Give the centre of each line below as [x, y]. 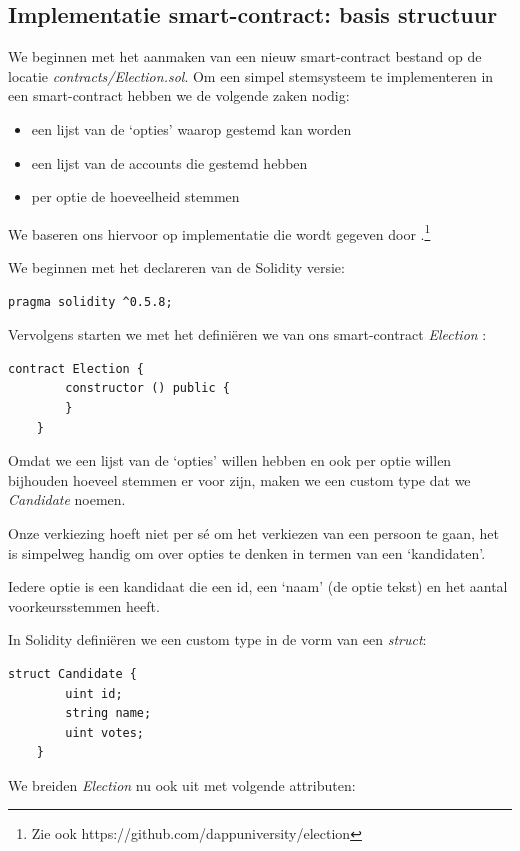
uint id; [94, 693]
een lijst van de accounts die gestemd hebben [169, 162]
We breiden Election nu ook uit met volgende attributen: [182, 784]
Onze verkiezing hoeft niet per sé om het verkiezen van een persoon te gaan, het [254, 532]
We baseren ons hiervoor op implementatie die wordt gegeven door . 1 [219, 232]
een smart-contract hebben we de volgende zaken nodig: [179, 95]
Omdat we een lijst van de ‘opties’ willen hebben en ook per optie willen [230, 460]
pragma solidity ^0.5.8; [90, 301]
